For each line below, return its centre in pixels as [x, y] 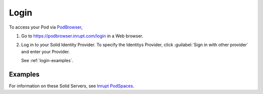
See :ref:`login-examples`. [47, 61]
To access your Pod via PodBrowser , [46, 27]
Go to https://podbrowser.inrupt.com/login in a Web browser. [82, 36]
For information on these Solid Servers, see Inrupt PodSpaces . [72, 86]
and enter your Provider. [46, 51]
